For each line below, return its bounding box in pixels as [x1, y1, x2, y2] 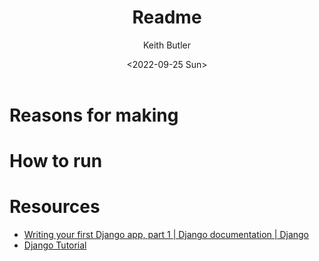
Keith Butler [142, 39, 192, 51]
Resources [9, 196, 101, 218]
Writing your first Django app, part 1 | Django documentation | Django [23, 229, 309, 241]
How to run [9, 150, 103, 173]
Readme [132, 6, 202, 29]
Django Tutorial [23, 239, 87, 251]
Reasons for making [9, 104, 179, 126]
